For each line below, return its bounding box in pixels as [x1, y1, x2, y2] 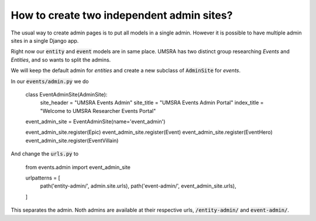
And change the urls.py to [11, 150, 79, 157]
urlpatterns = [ [25, 174, 61, 181]
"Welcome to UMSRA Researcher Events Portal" [40, 107, 156, 114]
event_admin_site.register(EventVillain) [25, 137, 119, 144]
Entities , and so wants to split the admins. [11, 56, 111, 63]
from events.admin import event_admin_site [25, 164, 131, 171]
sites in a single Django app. [11, 37, 79, 44]
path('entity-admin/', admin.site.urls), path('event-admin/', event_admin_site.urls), [40, 182, 236, 189]
